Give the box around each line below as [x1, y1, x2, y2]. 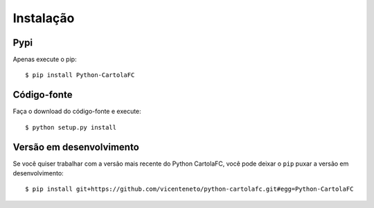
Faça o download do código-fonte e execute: [12, 107, 141, 116]
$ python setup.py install [25, 123, 117, 131]
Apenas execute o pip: [12, 55, 77, 64]
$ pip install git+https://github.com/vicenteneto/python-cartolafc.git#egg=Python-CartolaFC [25, 185, 354, 193]
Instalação [12, 10, 75, 26]
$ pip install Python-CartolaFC [25, 71, 135, 79]
